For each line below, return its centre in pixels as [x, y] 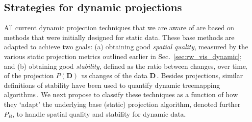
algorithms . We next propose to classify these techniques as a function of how [121, 94]
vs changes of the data [114, 75]
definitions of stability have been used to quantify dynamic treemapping [112, 85]
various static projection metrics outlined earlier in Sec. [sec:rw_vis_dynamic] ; [123, 56]
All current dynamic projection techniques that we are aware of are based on [119, 28]
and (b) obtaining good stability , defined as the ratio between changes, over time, [126, 66]
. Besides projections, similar [200, 75]
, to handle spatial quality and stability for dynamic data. [99, 113]
